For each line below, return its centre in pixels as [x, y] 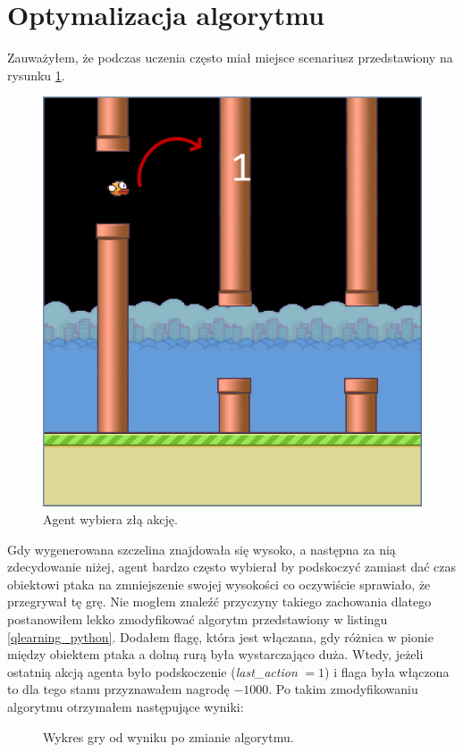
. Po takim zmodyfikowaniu [343, 689]
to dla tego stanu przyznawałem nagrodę [118, 689]
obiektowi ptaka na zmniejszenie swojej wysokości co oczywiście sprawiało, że [219, 584]
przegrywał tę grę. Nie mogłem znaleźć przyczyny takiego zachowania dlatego [219, 602]
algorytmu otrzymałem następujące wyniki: [126, 706]
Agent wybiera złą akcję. [110, 518]
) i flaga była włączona [387, 671]
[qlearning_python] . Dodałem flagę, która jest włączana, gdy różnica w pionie [220, 636]
